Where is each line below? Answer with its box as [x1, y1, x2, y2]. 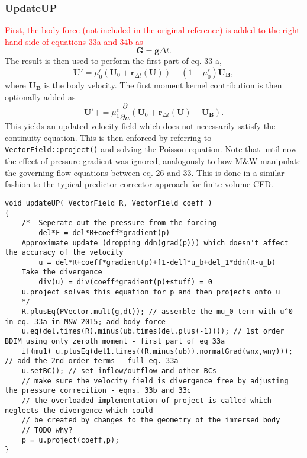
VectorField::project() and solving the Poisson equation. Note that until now [5, 143, 297, 155]
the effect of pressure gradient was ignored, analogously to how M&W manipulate [5, 155, 301, 167]
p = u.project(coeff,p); [21, 435, 119, 444]
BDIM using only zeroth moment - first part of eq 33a [5, 337, 225, 346]
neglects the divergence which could [5, 406, 153, 415]
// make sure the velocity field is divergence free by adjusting [21, 376, 289, 385]
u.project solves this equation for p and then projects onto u [21, 287, 280, 296]
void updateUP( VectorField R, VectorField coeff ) [5, 198, 212, 207]
